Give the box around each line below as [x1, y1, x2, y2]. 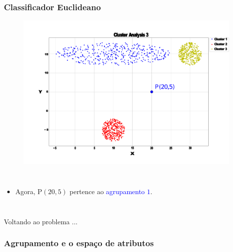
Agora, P [15, 186, 42, 196]
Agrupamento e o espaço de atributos [4, 237, 154, 249]
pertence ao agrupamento [69, 186, 145, 196]
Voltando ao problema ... [4, 216, 78, 226]
